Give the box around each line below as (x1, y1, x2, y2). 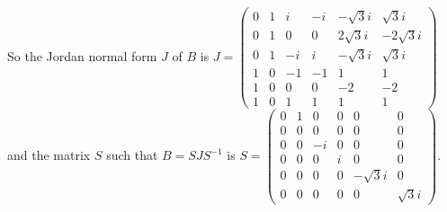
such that (106, 146, 158, 164)
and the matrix (7, 146, 91, 164)
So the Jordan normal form (7, 46, 157, 65)
